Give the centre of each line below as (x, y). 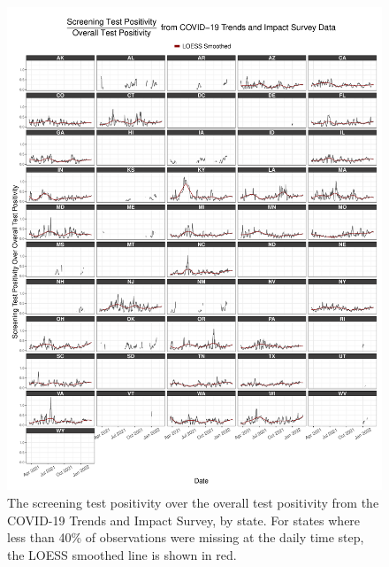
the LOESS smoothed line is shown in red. (122, 554)
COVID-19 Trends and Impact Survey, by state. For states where (184, 520)
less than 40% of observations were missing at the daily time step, (186, 537)
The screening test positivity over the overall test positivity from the (193, 503)
